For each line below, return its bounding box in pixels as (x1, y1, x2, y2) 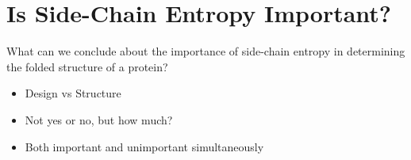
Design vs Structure (25, 85, 121, 101)
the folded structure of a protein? (6, 58, 168, 74)
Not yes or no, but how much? (25, 111, 173, 128)
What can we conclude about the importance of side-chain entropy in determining (6, 43, 405, 59)
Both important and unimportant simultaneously (25, 138, 264, 154)
